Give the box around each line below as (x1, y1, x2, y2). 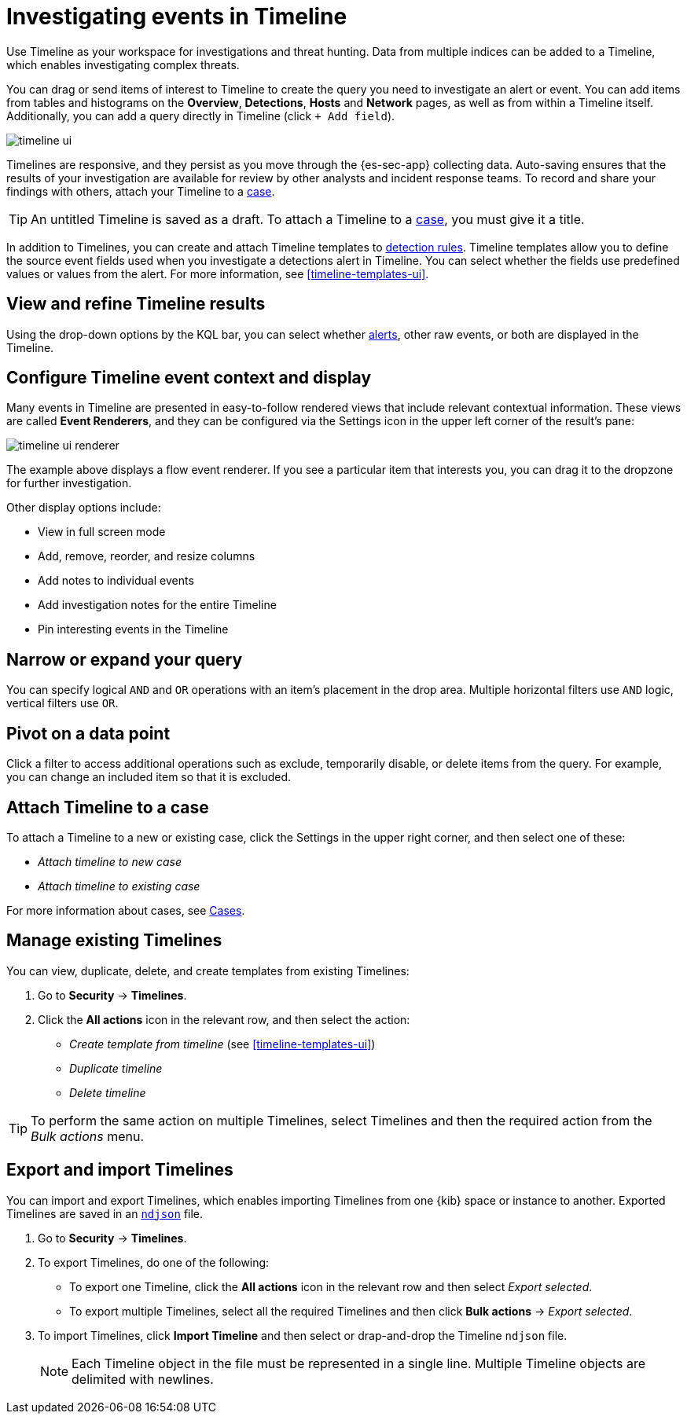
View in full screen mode (38, 525, 166, 539)
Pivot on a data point (6, 723, 171, 743)
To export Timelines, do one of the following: (38, 1255, 270, 1269)
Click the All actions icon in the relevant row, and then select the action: (38, 1012, 410, 1026)
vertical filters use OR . (6, 696, 119, 710)
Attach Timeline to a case (6, 797, 209, 817)
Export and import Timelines (6, 1160, 233, 1180)
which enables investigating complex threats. (6, 57, 240, 72)
